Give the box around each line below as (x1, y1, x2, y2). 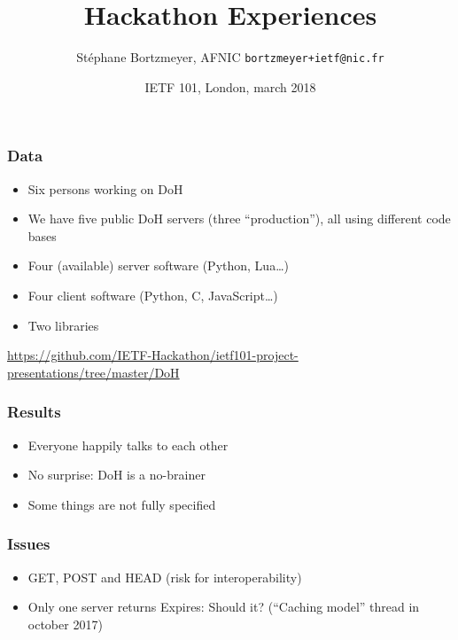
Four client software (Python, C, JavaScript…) (27, 286, 278, 305)
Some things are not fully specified (27, 495, 216, 513)
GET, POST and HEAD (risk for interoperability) (27, 567, 302, 586)
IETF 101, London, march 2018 (144, 77, 316, 96)
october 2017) (27, 614, 103, 633)
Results (7, 401, 61, 423)
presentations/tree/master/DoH (7, 363, 180, 381)
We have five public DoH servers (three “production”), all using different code (27, 209, 451, 228)
